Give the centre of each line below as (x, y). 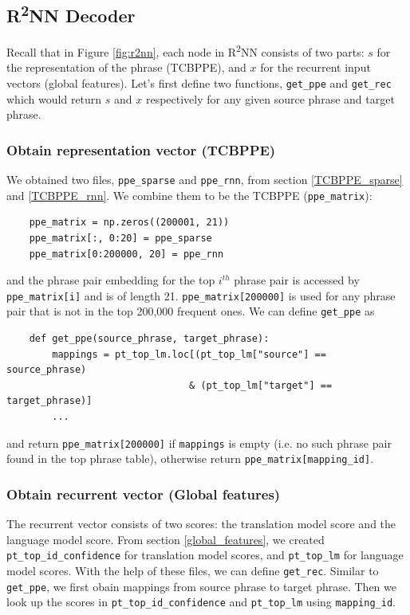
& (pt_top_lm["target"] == (261, 385)
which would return (54, 98)
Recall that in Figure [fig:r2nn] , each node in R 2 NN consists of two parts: (185, 51)
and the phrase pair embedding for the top (111, 280)
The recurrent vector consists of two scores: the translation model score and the (201, 524)
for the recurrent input (315, 67)
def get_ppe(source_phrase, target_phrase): (149, 339)
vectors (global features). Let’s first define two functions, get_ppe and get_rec (199, 83)
